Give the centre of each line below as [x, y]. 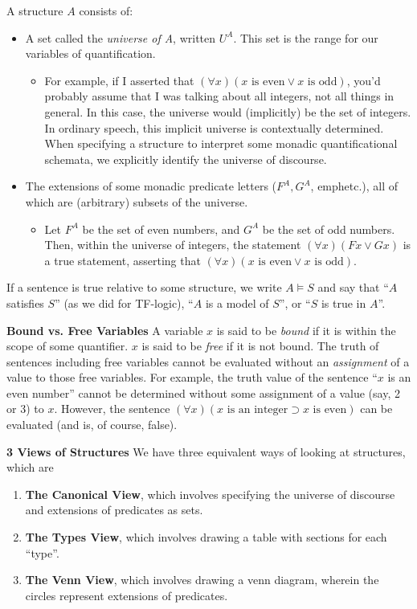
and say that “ [353, 287]
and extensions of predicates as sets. [114, 510]
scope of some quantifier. [67, 346]
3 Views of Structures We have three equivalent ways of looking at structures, [206, 451]
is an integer [258, 410]
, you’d [364, 80]
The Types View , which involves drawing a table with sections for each [206, 537]
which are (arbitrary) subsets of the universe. [137, 201]
